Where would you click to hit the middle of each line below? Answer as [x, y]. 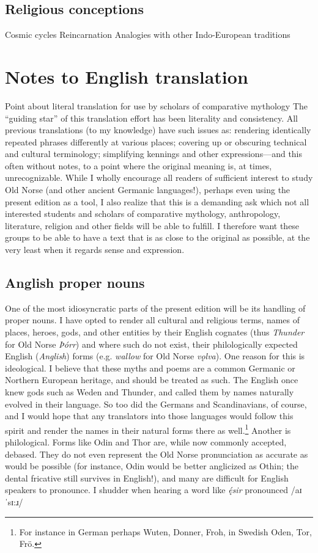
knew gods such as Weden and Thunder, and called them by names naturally [150, 392]
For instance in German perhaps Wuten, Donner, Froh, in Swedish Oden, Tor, [165, 531]
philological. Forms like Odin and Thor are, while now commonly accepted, [146, 442]
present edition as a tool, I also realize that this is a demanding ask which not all [157, 201]
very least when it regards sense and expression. [95, 250]
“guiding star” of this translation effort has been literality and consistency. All [151, 118]
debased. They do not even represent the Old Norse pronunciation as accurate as [157, 454]
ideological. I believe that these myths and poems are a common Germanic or [150, 368]
